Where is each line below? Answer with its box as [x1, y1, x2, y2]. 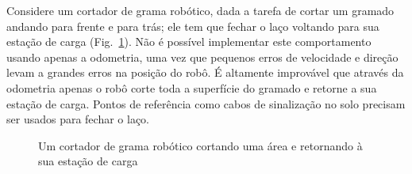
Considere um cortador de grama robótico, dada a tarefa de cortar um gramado [6, 2, 395, 18]
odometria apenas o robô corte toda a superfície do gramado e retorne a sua [6, 79, 377, 96]
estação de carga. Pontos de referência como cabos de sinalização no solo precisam [6, 95, 406, 112]
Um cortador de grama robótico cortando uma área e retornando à [38, 137, 363, 153]
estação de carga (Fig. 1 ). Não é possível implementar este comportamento [6, 33, 372, 50]
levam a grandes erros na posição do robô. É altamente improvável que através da [6, 64, 404, 81]
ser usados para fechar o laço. [6, 111, 149, 127]
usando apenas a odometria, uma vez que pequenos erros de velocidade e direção [6, 48, 399, 65]
